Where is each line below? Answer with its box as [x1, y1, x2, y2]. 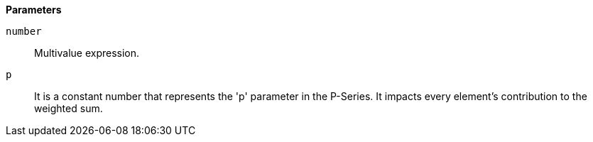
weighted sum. [34, 102, 103, 114]
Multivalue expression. [34, 47, 140, 59]
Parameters [6, 4, 62, 16]
